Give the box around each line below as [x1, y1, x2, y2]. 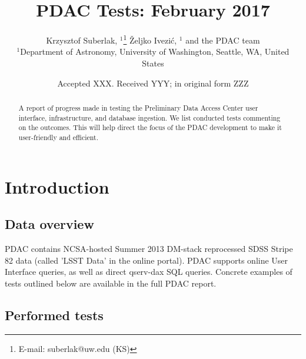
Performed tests [5, 305, 104, 324]
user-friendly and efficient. [18, 132, 99, 142]
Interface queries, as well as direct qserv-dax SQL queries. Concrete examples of [5, 265, 292, 278]
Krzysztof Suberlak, [46, 34, 118, 46]
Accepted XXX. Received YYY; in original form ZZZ [57, 77, 249, 89]
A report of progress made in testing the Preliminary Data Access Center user [18, 102, 258, 112]
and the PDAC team [185, 34, 260, 46]
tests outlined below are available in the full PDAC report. [5, 277, 217, 289]
